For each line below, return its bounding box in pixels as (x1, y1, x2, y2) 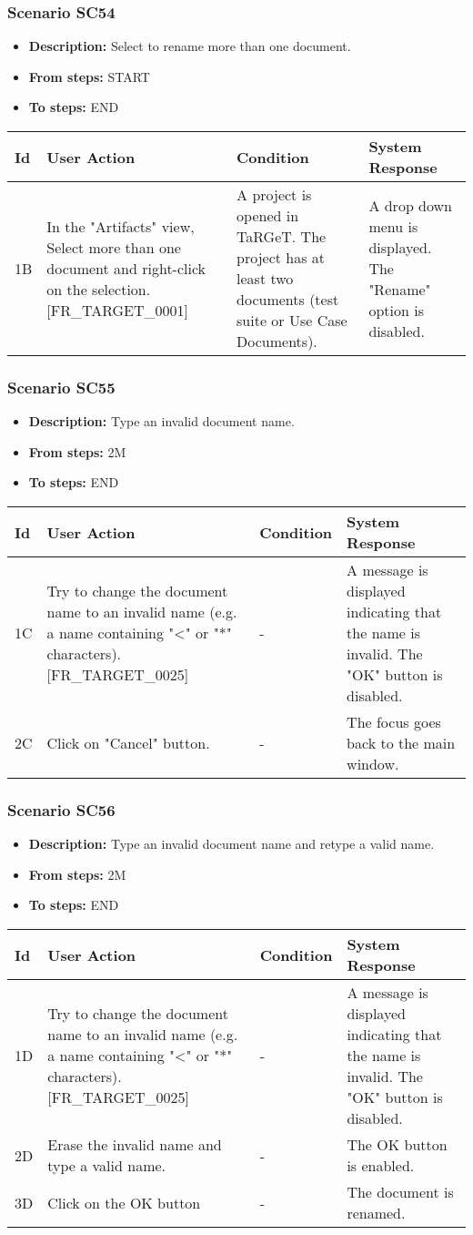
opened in (236, 205, 299, 226)
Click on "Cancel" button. (46, 732, 210, 753)
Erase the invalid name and (47, 1134, 222, 1155)
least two (236, 268, 294, 289)
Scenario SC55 (7, 375, 116, 398)
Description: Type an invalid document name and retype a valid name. (28, 834, 435, 853)
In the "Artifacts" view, (46, 215, 195, 237)
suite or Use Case (236, 310, 347, 331)
